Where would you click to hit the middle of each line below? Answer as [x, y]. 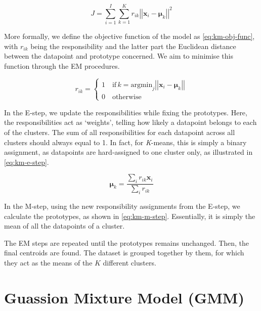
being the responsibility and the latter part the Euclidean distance [133, 46]
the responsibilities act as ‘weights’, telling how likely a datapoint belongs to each [130, 122]
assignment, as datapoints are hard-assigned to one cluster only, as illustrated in [128, 152]
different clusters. [129, 263]
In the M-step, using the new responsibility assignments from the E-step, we [122, 206]
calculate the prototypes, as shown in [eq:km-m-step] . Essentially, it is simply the [130, 216]
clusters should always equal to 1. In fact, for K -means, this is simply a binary [125, 142]
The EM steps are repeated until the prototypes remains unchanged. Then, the [127, 242]
